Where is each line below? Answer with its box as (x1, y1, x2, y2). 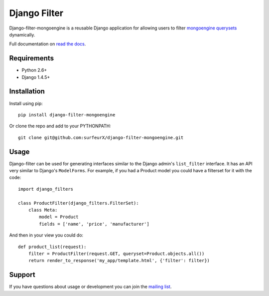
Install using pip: (9, 100, 43, 106)
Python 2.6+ (21, 67, 47, 73)
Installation (9, 87, 45, 96)
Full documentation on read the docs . (9, 41, 86, 47)
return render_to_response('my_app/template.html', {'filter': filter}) (28, 258, 210, 264)
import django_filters (18, 186, 74, 192)
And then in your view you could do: (9, 232, 84, 238)
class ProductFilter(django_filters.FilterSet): (18, 200, 139, 206)
